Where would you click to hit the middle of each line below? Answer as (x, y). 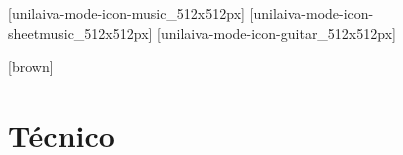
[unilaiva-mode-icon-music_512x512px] (126, 13)
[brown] (31, 66)
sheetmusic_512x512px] (80, 32)
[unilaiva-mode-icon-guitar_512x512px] (276, 32)
